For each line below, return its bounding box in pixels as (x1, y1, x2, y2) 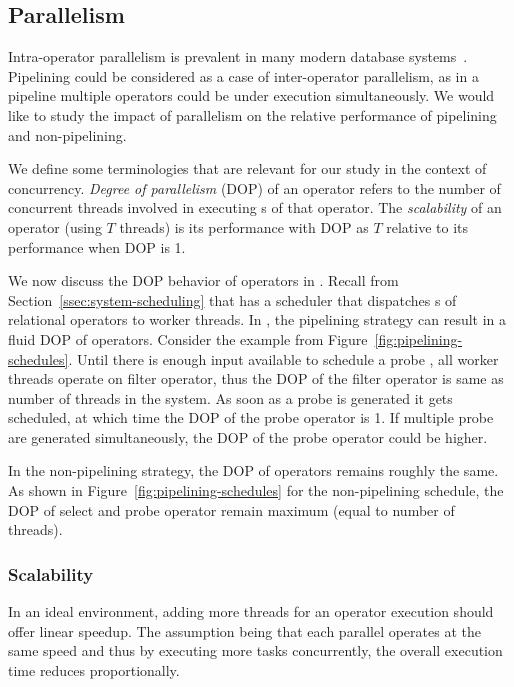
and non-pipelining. (8, 124, 127, 145)
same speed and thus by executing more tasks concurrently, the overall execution (8, 640, 503, 661)
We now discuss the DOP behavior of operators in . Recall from (8, 270, 399, 291)
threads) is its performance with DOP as (119, 216, 369, 237)
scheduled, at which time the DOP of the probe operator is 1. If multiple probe (8, 407, 494, 428)
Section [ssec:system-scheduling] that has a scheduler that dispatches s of (8, 289, 457, 310)
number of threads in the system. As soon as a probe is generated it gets (8, 387, 453, 408)
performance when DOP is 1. (8, 236, 186, 257)
